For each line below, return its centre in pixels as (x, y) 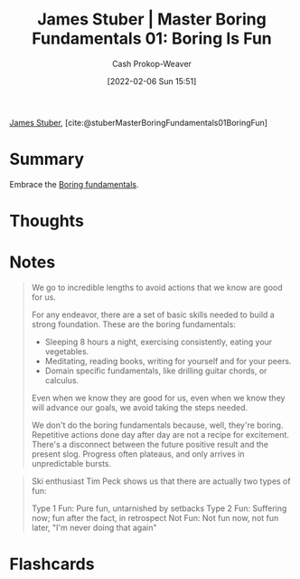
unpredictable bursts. (71, 463)
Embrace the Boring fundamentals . (74, 184)
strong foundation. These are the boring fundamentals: (134, 324)
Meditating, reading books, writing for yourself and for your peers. (168, 361)
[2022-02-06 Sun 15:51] (152, 81)
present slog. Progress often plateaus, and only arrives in (138, 454)
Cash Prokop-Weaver (152, 63)
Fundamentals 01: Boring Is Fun (152, 39)
